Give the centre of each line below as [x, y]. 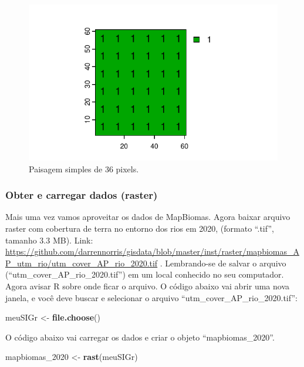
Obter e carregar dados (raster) [82, 195]
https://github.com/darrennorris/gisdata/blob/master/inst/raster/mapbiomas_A [152, 251]
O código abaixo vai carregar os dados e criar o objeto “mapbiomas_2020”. [140, 337]
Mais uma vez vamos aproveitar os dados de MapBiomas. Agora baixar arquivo [148, 217]
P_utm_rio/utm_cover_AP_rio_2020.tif [82, 263]
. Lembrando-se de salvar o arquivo [223, 263]
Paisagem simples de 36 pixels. [84, 169]
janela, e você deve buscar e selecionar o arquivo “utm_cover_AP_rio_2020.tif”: [151, 297]
